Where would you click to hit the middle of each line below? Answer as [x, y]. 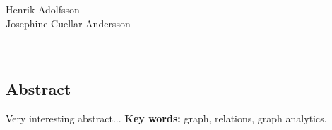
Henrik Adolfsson [43, 9]
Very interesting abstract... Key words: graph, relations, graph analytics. [166, 118]
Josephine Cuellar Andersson [68, 23]
